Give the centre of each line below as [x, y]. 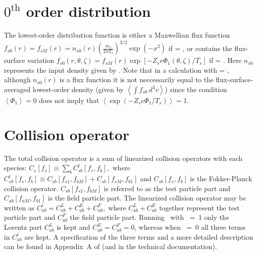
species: [15, 168]
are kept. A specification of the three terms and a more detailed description [139, 236]
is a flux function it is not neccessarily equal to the [137, 79]
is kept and [74, 227]
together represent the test [199, 207]
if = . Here [225, 60]
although [17, 79]
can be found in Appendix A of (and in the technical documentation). [111, 246]
